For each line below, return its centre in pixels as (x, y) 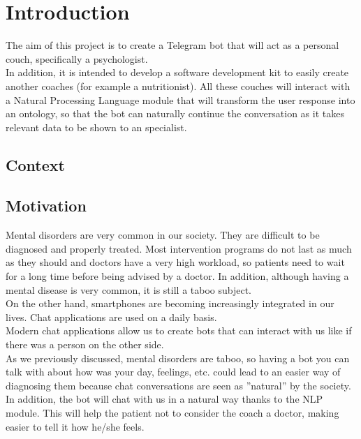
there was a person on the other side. (85, 344)
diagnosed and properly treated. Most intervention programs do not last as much (179, 248)
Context (35, 164)
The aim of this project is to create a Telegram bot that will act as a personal (172, 45)
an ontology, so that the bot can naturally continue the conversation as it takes (175, 113)
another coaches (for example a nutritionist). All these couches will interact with (178, 85)
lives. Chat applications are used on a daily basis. (111, 317)
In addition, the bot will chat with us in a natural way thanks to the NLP (164, 399)
